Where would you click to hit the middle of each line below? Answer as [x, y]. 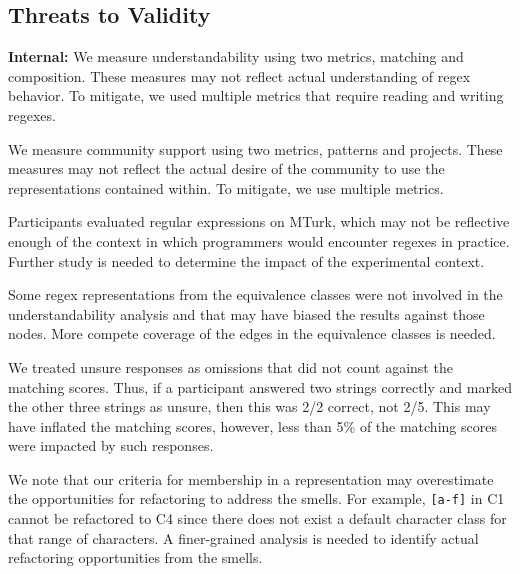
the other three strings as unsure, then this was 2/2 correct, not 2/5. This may [249, 406]
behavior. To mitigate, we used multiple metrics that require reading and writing [256, 95]
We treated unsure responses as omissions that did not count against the [230, 366]
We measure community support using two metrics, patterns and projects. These [255, 148]
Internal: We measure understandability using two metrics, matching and [236, 56]
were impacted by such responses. [111, 445]
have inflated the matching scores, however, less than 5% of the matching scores [252, 425]
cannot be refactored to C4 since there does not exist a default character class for [257, 518]
